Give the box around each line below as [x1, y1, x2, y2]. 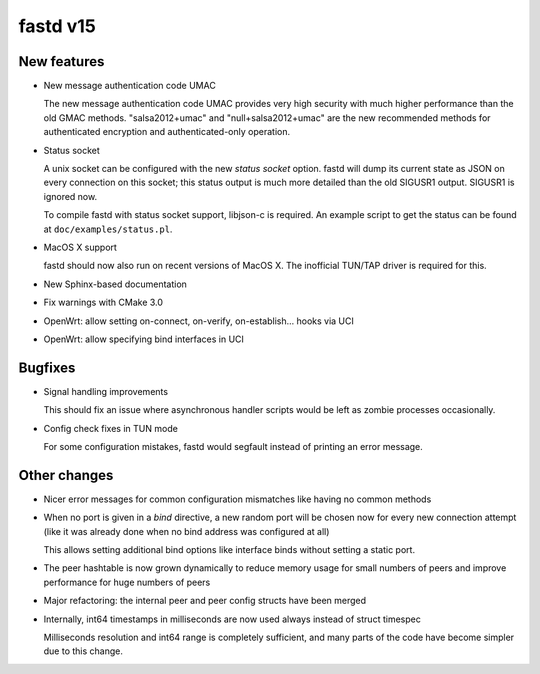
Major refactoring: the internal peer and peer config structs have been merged [43, 595, 367, 607]
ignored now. [43, 190, 98, 202]
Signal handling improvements [43, 385, 169, 397]
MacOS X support [43, 241, 117, 253]
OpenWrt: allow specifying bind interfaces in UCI [43, 333, 245, 345]
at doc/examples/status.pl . [43, 223, 173, 235]
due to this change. [43, 645, 124, 657]
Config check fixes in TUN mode [43, 422, 179, 434]
